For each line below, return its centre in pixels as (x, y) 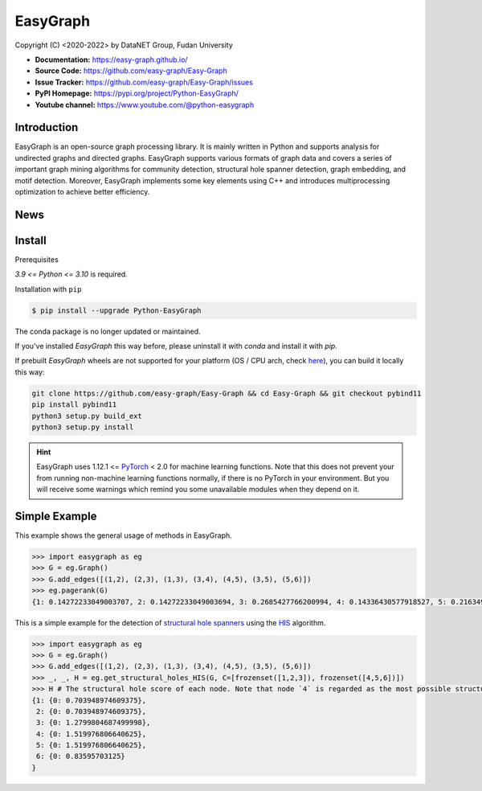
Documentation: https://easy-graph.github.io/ (111, 59)
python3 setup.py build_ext (87, 416)
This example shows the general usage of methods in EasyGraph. (123, 535)
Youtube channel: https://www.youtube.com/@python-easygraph (145, 105)
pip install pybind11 (74, 405)
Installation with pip (48, 289)
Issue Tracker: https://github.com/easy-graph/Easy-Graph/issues (144, 82)
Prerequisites (37, 259)
